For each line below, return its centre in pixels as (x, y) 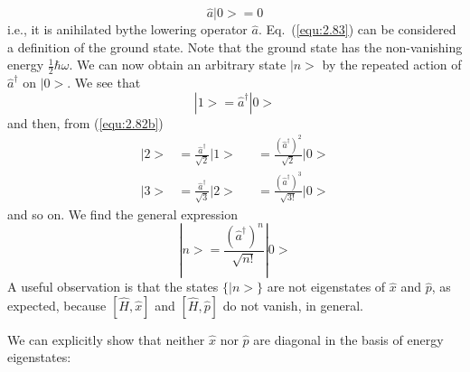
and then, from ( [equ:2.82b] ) (85, 122)
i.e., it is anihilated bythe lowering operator (127, 29)
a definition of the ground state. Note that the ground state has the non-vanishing (235, 46)
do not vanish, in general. (293, 305)
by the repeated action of (392, 65)
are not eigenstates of (326, 287)
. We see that (104, 83)
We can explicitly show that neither (106, 339)
